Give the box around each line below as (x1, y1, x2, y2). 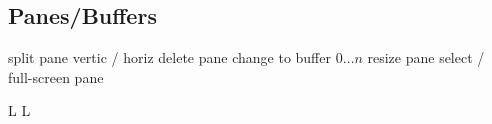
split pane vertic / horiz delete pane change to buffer (8, 47, 331, 68)
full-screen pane (8, 66, 104, 87)
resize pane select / (367, 47, 485, 68)
